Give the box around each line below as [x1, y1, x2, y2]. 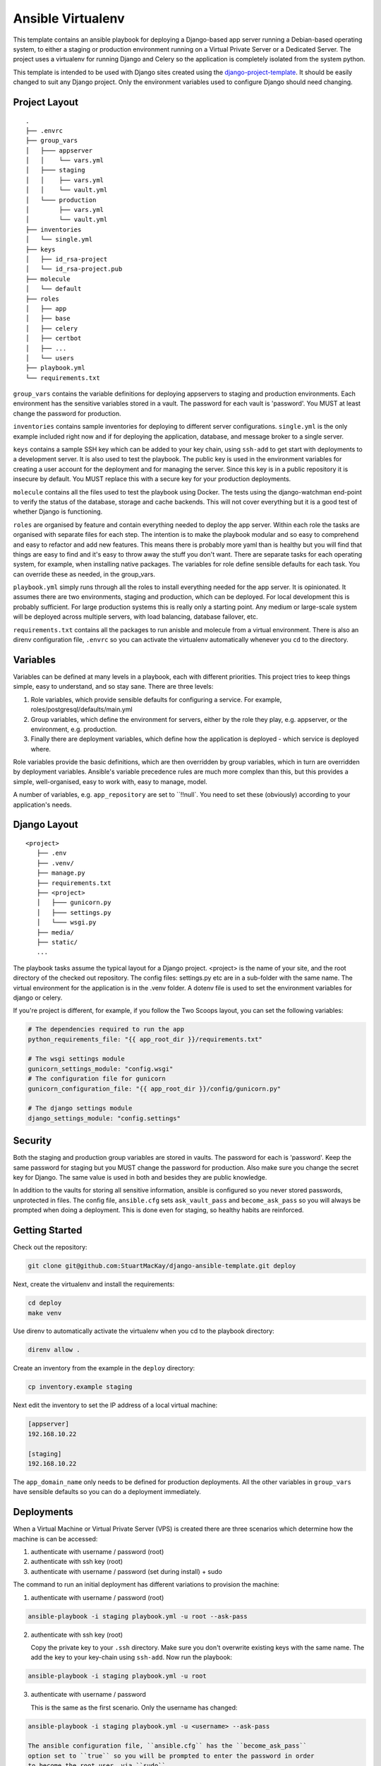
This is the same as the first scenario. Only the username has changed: [30, 1703, 238, 1712]
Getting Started [13, 1224, 83, 1236]
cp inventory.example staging [28, 1383, 133, 1391]
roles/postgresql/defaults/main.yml [30, 705, 133, 713]
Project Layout [13, 96, 79, 108]
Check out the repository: [13, 1243, 87, 1252]
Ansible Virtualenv [13, 11, 125, 26]
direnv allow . [28, 1346, 80, 1354]
